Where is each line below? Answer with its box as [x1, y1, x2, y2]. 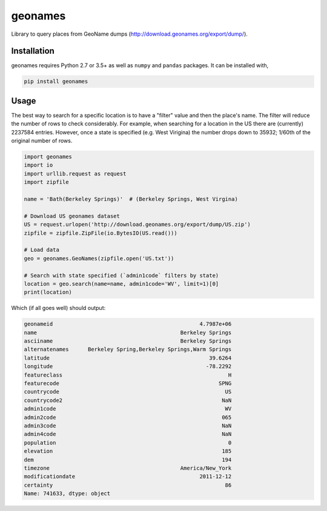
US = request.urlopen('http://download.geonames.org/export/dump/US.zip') [24, 221, 251, 228]
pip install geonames [24, 78, 88, 85]
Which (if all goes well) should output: [11, 305, 106, 312]
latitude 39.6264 [24, 354, 232, 361]
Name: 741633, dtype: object [24, 490, 111, 497]
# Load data [24, 246, 60, 254]
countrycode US [24, 388, 232, 395]
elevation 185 [24, 448, 232, 455]
